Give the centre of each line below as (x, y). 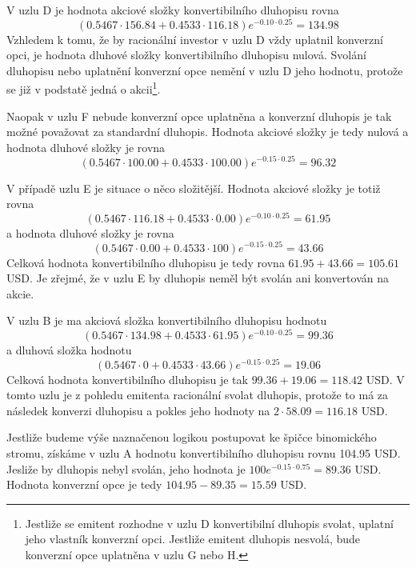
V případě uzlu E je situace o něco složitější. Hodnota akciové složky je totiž (194, 188)
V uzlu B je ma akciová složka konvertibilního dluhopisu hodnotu (167, 320)
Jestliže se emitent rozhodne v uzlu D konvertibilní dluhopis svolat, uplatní (209, 523)
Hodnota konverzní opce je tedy (84, 484)
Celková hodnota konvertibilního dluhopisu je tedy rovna (146, 262)
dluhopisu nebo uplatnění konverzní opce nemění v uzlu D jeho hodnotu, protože (205, 70)
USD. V (385, 379)
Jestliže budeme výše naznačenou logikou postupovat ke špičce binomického (192, 437)
